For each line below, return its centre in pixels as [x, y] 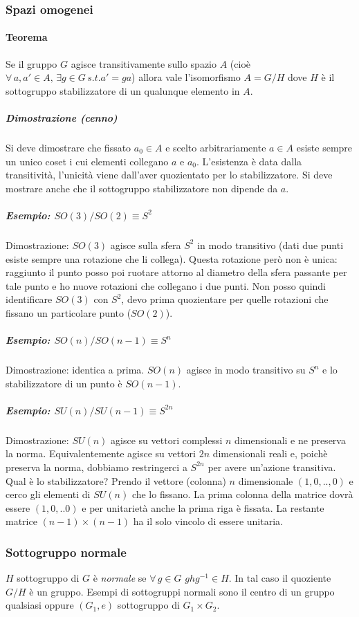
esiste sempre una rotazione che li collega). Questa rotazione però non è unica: [172, 258]
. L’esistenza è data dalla [249, 161]
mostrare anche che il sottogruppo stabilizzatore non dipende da [142, 188]
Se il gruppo [31, 63]
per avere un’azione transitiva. [272, 467]
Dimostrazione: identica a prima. [75, 370]
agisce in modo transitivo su [246, 370]
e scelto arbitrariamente [216, 147]
